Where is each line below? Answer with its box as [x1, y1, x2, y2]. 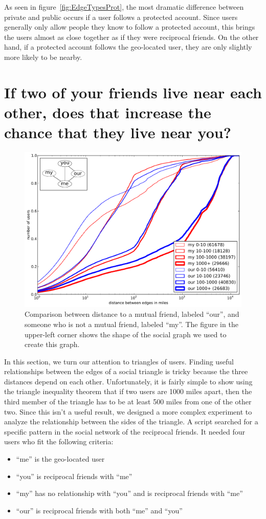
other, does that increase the [4, 101, 211, 122]
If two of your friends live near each [4, 81, 262, 102]
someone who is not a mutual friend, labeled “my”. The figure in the [25, 318, 238, 329]
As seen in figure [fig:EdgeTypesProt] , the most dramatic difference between [4, 2, 244, 12]
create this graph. [25, 339, 80, 350]
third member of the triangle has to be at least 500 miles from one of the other [4, 396, 252, 407]
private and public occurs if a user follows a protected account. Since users [4, 11, 238, 22]
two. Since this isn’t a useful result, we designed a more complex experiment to [4, 406, 252, 417]
